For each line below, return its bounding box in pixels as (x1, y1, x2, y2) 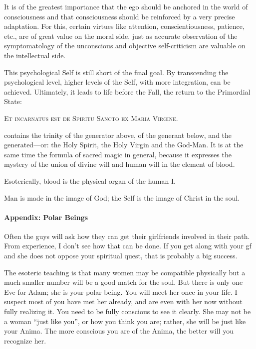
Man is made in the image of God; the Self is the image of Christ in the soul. (4, 192, 240, 203)
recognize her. (4, 335, 46, 346)
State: (4, 96, 22, 107)
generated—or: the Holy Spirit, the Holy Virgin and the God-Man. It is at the (4, 139, 244, 150)
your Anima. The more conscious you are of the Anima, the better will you (4, 326, 234, 336)
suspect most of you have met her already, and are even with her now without (4, 296, 243, 307)
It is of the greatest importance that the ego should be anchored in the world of (4, 1, 248, 11)
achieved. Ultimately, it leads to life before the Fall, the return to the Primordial (4, 86, 251, 97)
